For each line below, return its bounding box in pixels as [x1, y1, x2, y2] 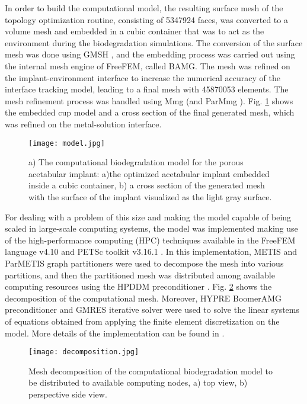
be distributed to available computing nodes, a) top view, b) [28, 376, 248, 389]
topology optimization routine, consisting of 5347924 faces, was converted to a [5, 13, 288, 25]
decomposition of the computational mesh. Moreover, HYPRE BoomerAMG [5, 291, 282, 304]
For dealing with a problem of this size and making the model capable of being [5, 210, 292, 223]
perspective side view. [28, 387, 107, 400]
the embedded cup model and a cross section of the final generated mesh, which [5, 106, 295, 118]
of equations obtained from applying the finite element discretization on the [5, 315, 280, 327]
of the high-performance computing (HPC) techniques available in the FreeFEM [5, 233, 296, 246]
